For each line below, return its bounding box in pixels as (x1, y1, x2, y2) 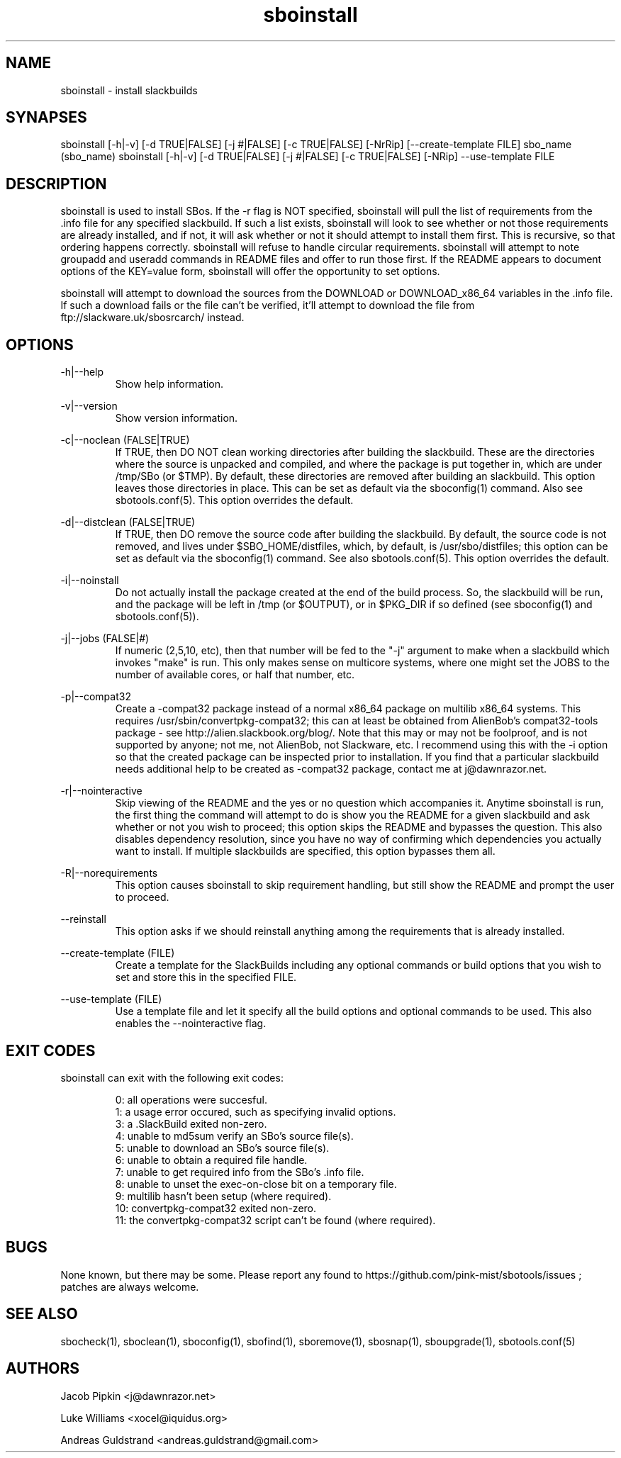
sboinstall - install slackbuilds (60, 84, 198, 96)
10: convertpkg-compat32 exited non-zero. (115, 1201, 317, 1214)
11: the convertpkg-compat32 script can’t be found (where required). (115, 1213, 436, 1226)
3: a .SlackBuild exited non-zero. (115, 1117, 267, 1130)
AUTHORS (6, 1359, 80, 1378)
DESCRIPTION (6, 174, 107, 193)
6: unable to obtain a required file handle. (115, 1153, 308, 1166)
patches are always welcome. (60, 1280, 199, 1293)
